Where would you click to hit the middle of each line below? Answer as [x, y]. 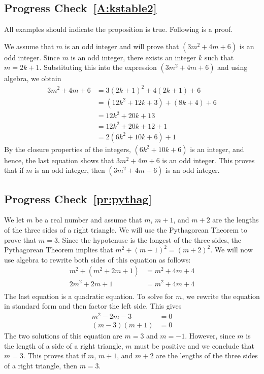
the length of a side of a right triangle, [64, 345]
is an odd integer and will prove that [122, 46]
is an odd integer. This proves [208, 160]
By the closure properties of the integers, [68, 149]
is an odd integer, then [70, 170]
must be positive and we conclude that [194, 345]
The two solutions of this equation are [63, 335]
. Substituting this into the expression [98, 67]
